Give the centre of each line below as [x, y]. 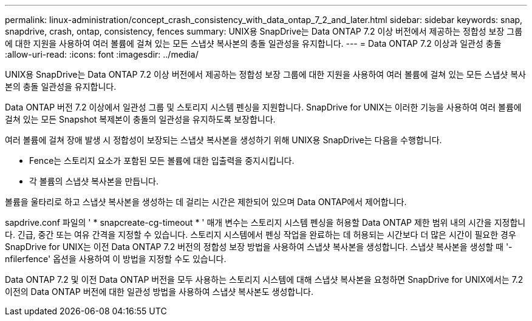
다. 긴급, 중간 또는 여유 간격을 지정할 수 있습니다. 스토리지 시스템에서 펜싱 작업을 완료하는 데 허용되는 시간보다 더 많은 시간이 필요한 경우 [261, 235]
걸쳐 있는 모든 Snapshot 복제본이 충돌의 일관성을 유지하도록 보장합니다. [140, 119]
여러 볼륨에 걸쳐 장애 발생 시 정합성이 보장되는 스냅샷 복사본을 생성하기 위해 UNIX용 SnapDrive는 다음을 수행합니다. [223, 140]
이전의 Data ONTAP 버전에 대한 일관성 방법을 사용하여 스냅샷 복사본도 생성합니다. [159, 292]
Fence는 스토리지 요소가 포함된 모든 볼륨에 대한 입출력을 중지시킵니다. [162, 160]
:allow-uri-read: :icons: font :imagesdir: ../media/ [102, 54]
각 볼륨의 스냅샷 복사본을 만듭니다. [94, 181]
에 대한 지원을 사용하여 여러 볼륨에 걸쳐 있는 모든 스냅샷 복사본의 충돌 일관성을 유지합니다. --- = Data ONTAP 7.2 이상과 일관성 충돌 [253, 43]
